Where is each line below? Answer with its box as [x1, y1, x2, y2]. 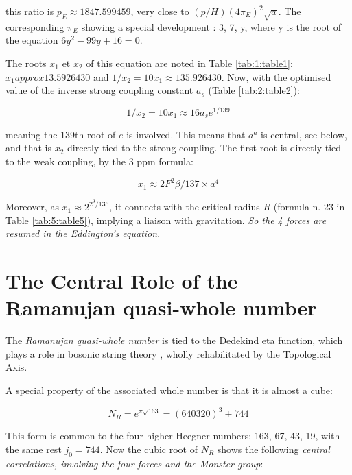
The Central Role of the [5, 267, 238, 295]
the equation [5, 33, 58, 47]
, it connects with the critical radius [109, 199, 260, 214]
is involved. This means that [126, 127, 246, 141]
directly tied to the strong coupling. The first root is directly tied [67, 141, 342, 155]
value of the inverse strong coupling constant [5, 83, 193, 97]
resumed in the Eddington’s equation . [5, 226, 161, 241]
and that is [5, 141, 51, 155]
